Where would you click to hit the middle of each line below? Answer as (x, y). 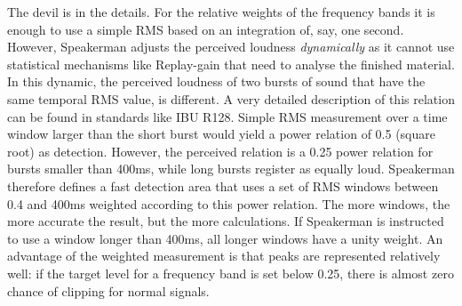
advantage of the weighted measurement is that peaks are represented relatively (224, 256)
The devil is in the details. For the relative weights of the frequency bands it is (221, 12)
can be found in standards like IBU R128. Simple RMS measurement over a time (227, 116)
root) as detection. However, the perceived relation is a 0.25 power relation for (220, 151)
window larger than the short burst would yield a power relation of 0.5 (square (221, 134)
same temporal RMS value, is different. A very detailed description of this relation (231, 98)
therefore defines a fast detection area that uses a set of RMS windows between (223, 185)
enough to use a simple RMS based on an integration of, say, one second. (206, 29)
